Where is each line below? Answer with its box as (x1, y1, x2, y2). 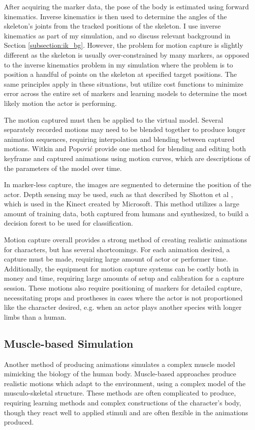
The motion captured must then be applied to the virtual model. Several (4, 114, 223, 125)
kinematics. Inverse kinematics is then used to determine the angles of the (4, 11, 227, 21)
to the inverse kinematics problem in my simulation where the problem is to (4, 59, 233, 69)
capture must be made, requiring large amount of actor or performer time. (4, 254, 228, 264)
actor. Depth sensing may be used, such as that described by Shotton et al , (4, 189, 233, 199)
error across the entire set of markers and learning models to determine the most (4, 88, 248, 99)
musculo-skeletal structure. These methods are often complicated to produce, (4, 388, 236, 398)
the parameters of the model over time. (4, 163, 122, 173)
